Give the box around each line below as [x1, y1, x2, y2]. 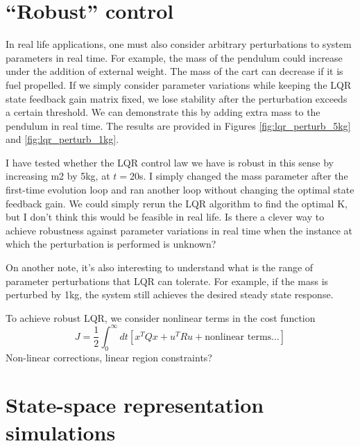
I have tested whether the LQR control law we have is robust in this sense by [6, 155, 334, 169]
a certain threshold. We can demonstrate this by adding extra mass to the [6, 105, 320, 119]
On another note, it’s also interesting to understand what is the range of [6, 260, 314, 275]
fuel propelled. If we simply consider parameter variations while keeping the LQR [6, 77, 352, 92]
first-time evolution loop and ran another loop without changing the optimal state [6, 182, 354, 197]
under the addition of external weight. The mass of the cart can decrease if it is [6, 64, 343, 78]
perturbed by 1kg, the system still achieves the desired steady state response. [6, 287, 334, 302]
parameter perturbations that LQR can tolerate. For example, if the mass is [6, 273, 329, 288]
